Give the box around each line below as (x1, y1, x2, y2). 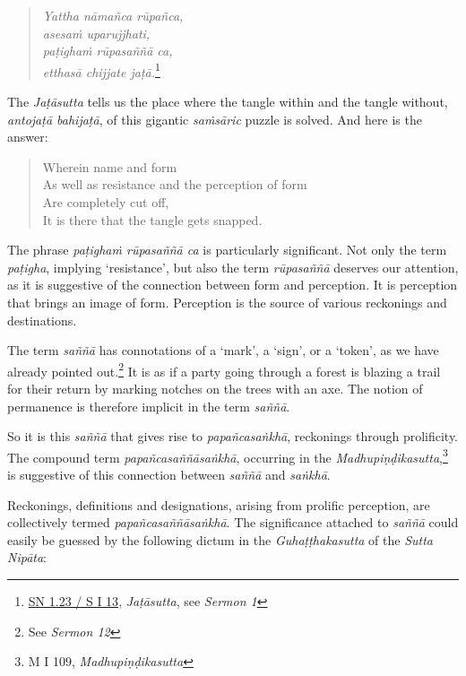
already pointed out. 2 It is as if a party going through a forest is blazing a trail (7, 359, 441, 380)
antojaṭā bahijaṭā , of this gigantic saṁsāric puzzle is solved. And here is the (7, 109, 422, 128)
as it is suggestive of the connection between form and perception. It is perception (7, 275, 458, 294)
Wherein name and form (42, 157, 177, 176)
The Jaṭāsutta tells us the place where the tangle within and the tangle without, (7, 92, 448, 111)
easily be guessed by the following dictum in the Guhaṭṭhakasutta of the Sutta (7, 530, 434, 549)
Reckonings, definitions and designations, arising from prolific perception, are (7, 495, 430, 514)
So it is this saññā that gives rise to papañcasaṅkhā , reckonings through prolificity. (7, 427, 459, 446)
